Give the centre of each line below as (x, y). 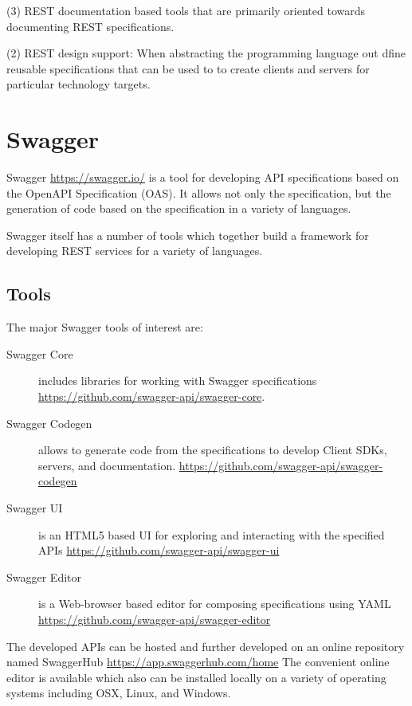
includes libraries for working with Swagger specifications (178, 380)
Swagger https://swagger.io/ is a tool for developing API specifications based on (203, 177)
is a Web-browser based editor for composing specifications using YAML (215, 604)
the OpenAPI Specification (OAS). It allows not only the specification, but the (199, 192)
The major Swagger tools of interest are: (105, 327)
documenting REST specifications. (90, 26)
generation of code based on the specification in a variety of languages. (179, 208)
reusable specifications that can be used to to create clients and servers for (188, 68)
